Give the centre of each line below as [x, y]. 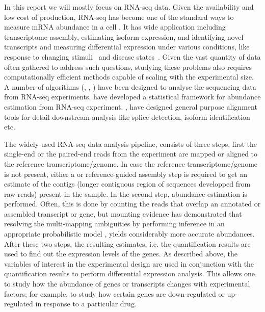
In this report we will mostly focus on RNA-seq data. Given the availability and [129, 7]
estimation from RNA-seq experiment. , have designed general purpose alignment [131, 106]
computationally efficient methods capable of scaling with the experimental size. [129, 77]
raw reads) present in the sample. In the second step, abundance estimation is [126, 193]
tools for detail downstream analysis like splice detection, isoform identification [127, 116]
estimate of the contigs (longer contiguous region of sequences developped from [127, 184]
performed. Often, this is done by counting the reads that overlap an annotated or [132, 204]
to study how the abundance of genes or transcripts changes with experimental [127, 284]
